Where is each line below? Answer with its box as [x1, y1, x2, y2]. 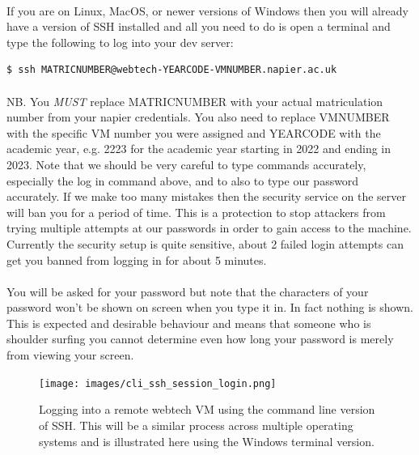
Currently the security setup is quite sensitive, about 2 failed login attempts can [6, 235, 404, 252]
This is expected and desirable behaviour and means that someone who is [6, 314, 371, 331]
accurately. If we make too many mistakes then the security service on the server [6, 188, 406, 205]
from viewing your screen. [6, 347, 134, 364]
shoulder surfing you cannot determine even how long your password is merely [6, 330, 394, 347]
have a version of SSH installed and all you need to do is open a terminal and [6, 18, 391, 35]
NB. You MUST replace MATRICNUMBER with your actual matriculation [6, 92, 383, 109]
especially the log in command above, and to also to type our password [6, 172, 359, 189]
